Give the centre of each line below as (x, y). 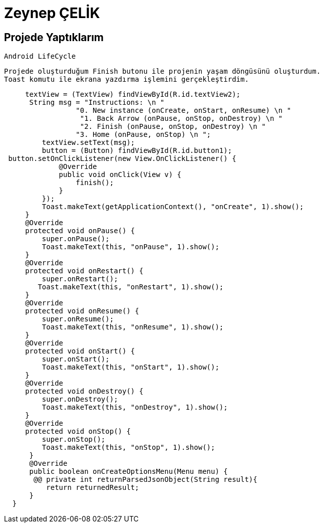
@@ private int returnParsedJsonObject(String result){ (145, 480)
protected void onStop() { (78, 431)
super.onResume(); (78, 319)
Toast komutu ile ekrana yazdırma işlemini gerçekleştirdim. (126, 79)
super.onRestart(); (80, 279)
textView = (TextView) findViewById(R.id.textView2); (133, 95)
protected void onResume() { (82, 311)
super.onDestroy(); (80, 399)
